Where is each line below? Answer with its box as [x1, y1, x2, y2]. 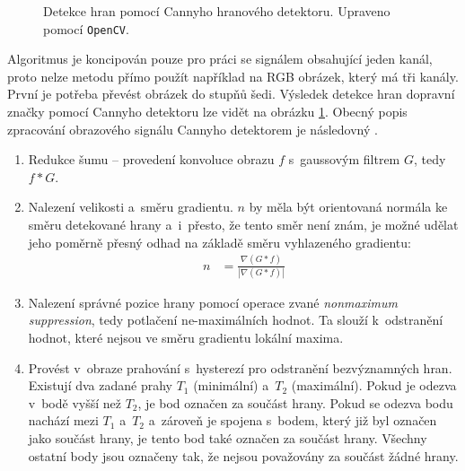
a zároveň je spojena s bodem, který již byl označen [148, 411, 437, 430]
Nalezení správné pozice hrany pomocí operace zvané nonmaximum [28, 292, 398, 311]
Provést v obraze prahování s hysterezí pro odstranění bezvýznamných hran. [28, 358, 452, 377]
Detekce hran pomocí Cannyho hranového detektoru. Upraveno [43, 2, 390, 20]
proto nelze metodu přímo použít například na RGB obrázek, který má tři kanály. [7, 66, 459, 85]
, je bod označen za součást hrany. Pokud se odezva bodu [137, 393, 453, 412]
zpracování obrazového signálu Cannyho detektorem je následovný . [7, 119, 378, 138]
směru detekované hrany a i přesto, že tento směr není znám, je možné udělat [28, 215, 459, 233]
